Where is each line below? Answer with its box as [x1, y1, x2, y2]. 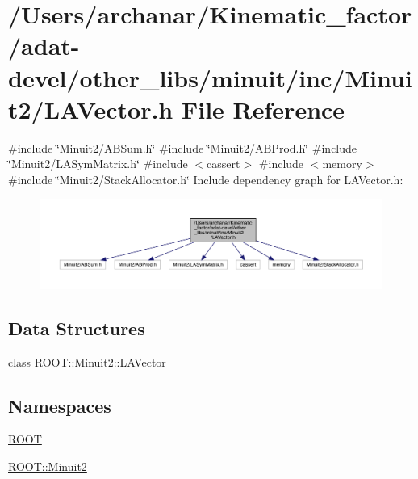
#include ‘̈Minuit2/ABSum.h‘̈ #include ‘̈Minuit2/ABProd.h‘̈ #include [8, 139, 357, 156]
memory [322, 155, 362, 172]
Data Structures [8, 315, 145, 340]
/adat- [8, 29, 80, 62]
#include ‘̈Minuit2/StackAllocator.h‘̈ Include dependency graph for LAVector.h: [8, 170, 403, 187]
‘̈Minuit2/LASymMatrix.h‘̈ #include [8, 155, 188, 172]
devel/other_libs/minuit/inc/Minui [8, 61, 412, 94]
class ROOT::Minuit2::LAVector [8, 353, 166, 370]
